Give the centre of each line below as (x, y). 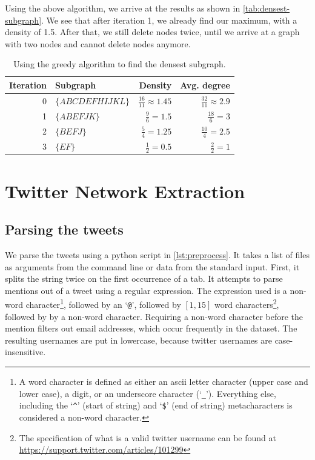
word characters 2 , (247, 303)
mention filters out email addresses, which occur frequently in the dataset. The (151, 328)
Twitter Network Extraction (125, 191)
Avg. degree (205, 85)
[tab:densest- (266, 8)
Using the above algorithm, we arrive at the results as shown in (123, 8)
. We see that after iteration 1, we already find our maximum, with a (169, 20)
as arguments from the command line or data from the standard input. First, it (152, 266)
